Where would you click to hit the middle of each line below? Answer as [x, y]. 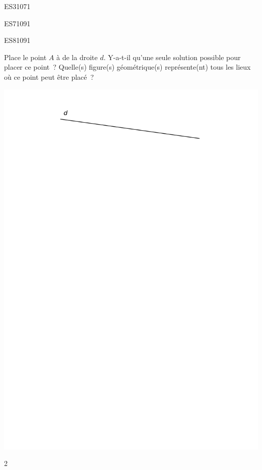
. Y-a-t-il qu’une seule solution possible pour [172, 57]
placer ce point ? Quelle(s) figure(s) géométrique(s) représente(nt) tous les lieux [127, 67]
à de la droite [77, 57]
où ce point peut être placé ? [49, 76]
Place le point [25, 57]
